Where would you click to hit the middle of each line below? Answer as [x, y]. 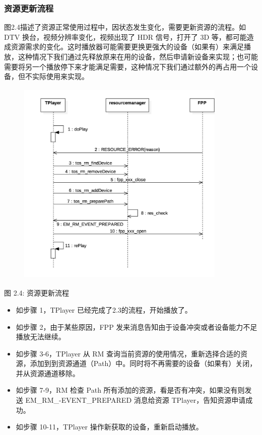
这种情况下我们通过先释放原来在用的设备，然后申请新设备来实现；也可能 [138, 56]
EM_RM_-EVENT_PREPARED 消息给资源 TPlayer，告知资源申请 [136, 400]
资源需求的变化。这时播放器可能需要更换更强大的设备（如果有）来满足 [127, 47]
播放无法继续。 [41, 337]
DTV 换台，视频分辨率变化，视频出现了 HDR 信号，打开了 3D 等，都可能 [125, 37]
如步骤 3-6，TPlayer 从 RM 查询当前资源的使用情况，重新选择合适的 [128, 353]
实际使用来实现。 [60, 76]
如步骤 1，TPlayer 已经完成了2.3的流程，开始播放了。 [104, 309]
